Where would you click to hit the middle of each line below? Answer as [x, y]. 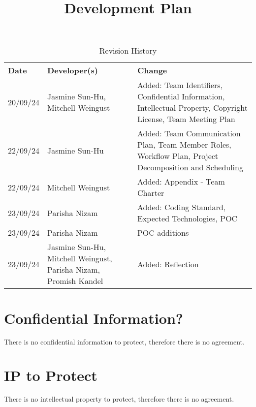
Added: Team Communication [189, 133]
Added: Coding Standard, [181, 207]
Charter [151, 193]
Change [152, 70]
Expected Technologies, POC [187, 219]
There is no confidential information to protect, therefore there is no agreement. [124, 341]
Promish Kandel [75, 281]
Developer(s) [73, 70]
